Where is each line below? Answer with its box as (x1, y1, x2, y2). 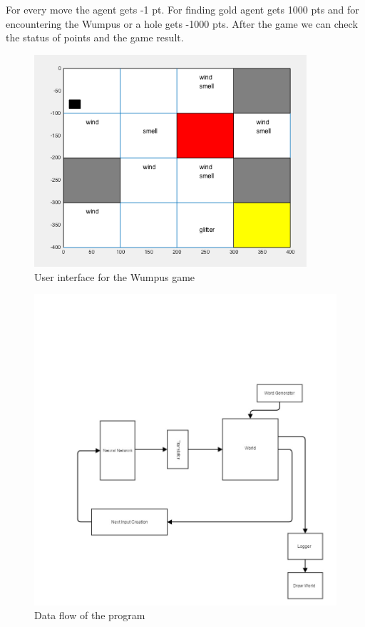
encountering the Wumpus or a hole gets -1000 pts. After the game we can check (6, 16, 358, 31)
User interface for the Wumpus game (34, 269, 195, 284)
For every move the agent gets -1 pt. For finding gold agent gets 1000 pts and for (6, 2, 359, 16)
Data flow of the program (34, 608, 145, 623)
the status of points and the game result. (6, 30, 184, 45)
